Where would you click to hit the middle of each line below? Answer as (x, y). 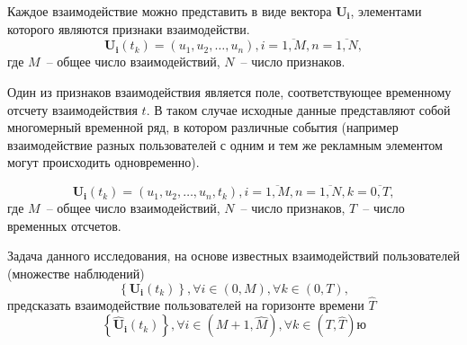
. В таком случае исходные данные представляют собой (298, 109)
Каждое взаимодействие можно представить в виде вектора (170, 11)
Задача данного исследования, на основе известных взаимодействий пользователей (233, 256)
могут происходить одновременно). (103, 162)
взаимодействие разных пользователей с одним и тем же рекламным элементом (225, 144)
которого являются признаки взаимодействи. (129, 28)
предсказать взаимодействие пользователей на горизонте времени (186, 304)
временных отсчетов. (64, 225)
